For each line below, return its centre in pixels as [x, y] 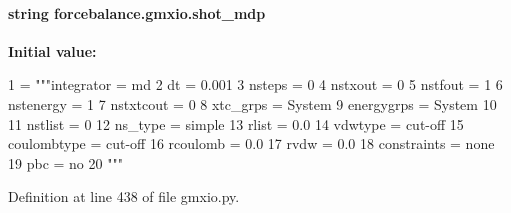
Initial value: [52, 50]
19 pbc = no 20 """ [65, 162]
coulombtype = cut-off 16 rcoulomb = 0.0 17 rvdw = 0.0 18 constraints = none [251, 143]
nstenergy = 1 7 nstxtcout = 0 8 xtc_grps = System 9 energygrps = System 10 [252, 103]
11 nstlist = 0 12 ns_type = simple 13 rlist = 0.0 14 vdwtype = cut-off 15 [236, 123]
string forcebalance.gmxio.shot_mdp [137, 12]
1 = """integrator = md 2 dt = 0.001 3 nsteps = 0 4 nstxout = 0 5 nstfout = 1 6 [255, 84]
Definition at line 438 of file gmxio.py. [124, 196]
